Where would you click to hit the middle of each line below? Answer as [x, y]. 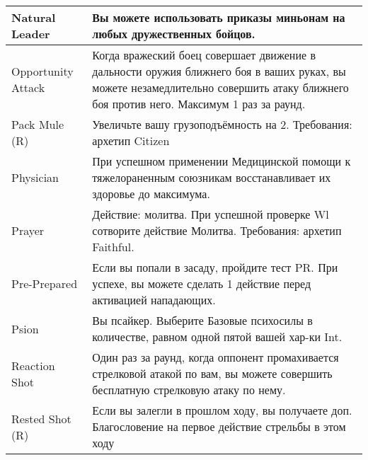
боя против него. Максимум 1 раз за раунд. [199, 104]
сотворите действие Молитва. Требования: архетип [217, 230]
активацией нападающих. [154, 300]
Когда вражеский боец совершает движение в [204, 55]
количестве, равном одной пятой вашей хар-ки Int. [217, 337]
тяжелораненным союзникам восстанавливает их [212, 177]
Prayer [28, 230]
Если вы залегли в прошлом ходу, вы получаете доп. [222, 410]
